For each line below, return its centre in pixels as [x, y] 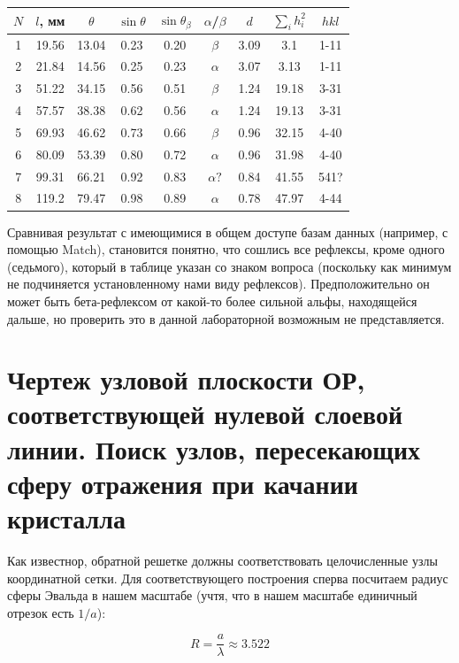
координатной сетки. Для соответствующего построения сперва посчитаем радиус [228, 578]
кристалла [67, 518]
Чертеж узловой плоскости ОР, [186, 379]
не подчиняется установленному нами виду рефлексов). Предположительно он [218, 284]
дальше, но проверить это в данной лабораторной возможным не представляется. [226, 318]
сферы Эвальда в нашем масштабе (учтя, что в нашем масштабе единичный [212, 595]
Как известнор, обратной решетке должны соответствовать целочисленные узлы [222, 560]
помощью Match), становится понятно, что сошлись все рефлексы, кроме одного [226, 249]
